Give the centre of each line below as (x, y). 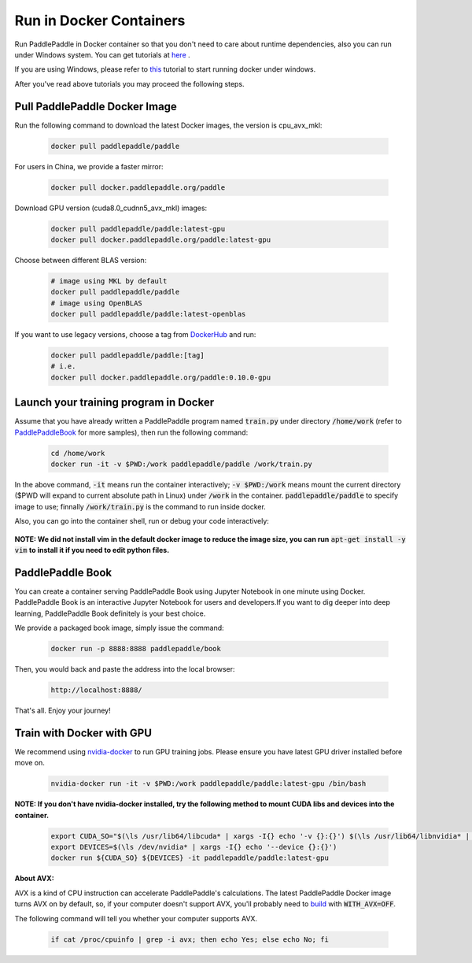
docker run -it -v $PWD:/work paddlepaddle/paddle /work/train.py (181, 464)
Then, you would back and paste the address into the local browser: (125, 669)
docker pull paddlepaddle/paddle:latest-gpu (138, 229)
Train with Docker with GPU (83, 733)
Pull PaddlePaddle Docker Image (96, 106)
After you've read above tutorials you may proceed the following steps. (129, 83)
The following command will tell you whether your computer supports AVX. (136, 918)
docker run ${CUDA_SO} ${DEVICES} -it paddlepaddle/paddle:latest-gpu (190, 858)
